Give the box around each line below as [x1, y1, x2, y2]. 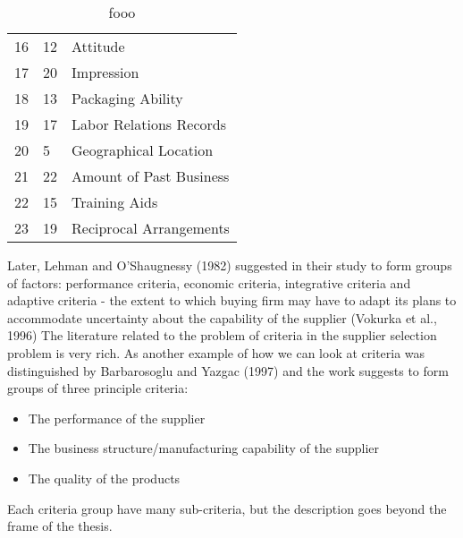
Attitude [72, 36, 125, 56]
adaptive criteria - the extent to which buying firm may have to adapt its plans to [7, 291, 457, 310]
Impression [72, 62, 139, 82]
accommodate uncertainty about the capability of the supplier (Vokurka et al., [7, 308, 437, 327]
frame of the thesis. [7, 517, 113, 535]
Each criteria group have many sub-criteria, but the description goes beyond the [7, 499, 447, 517]
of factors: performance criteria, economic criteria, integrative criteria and [7, 273, 411, 292]
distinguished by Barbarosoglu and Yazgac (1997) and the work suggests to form [7, 361, 449, 380]
